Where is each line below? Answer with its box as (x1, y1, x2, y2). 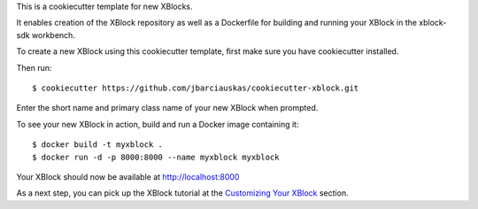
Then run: (16, 62, 52, 73)
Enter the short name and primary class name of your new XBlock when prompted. (16, 103, 319, 113)
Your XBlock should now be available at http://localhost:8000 (16, 171, 240, 182)
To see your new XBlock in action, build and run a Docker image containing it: (16, 119, 299, 129)
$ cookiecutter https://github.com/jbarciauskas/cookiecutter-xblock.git (32, 82, 359, 93)
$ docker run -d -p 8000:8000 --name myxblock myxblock (32, 151, 280, 162)
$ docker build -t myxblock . (32, 140, 164, 150)
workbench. (31, 29, 75, 40)
